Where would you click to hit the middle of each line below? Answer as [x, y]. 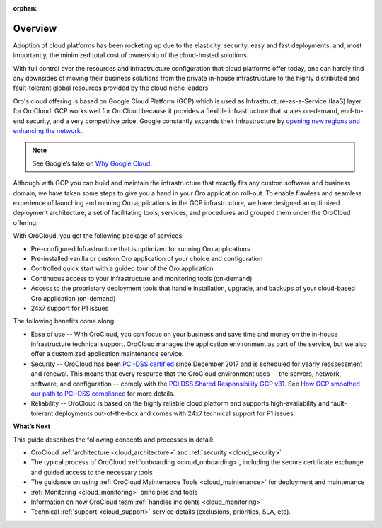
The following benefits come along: [64, 321]
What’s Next [32, 426]
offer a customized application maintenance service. [107, 354]
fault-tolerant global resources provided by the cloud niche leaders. [111, 88]
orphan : [25, 8]
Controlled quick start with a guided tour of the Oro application [122, 268]
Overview [35, 28]
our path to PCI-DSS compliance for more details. [103, 394]
